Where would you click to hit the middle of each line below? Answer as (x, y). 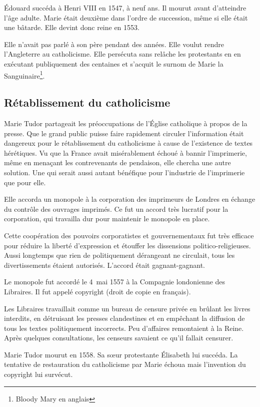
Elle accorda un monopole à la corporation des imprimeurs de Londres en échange (130, 199)
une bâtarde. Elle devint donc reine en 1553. (72, 27)
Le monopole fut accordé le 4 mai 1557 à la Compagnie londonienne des (115, 282)
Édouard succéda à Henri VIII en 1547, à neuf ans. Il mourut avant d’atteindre (125, 8)
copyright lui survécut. (38, 374)
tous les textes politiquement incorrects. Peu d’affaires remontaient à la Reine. (124, 328)
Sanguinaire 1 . (24, 75)
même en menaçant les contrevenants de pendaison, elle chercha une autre (117, 162)
